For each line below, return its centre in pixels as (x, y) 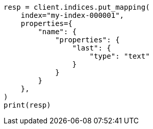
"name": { (57, 32)
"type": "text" (120, 56)
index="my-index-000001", (72, 15)
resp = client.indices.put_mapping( (77, 7)
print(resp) (27, 105)
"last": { (92, 48)
